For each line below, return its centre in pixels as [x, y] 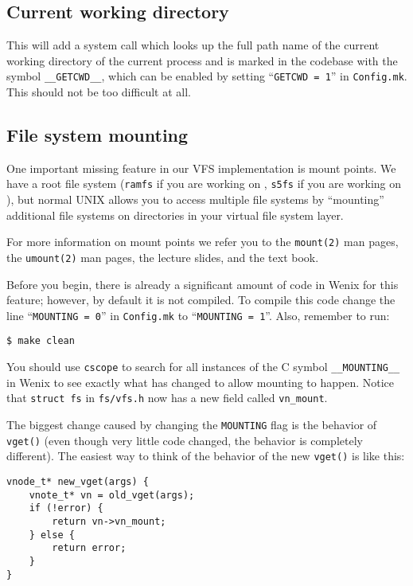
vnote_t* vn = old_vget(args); [112, 495]
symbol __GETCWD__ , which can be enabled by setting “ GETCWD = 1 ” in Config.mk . [207, 76]
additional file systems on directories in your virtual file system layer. [175, 215]
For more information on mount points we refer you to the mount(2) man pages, [203, 242]
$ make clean [41, 341]
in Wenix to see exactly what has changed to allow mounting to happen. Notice [201, 382]
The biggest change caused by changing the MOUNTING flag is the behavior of [192, 424]
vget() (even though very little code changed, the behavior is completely [185, 440]
